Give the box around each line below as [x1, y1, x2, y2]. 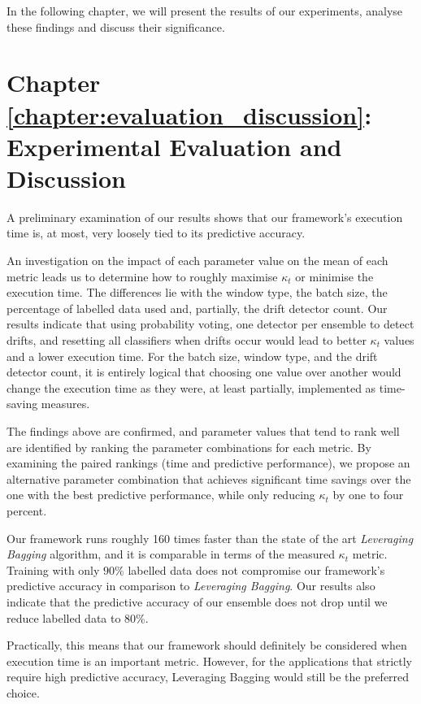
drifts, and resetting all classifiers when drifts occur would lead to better [7, 332, 367, 349]
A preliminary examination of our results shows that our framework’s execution [7, 208, 403, 225]
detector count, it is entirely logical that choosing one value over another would [7, 363, 401, 380]
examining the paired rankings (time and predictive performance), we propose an [7, 454, 410, 472]
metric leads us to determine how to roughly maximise [7, 267, 278, 285]
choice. [7, 684, 40, 701]
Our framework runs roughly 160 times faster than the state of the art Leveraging [7, 529, 414, 546]
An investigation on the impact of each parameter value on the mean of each [7, 252, 388, 269]
